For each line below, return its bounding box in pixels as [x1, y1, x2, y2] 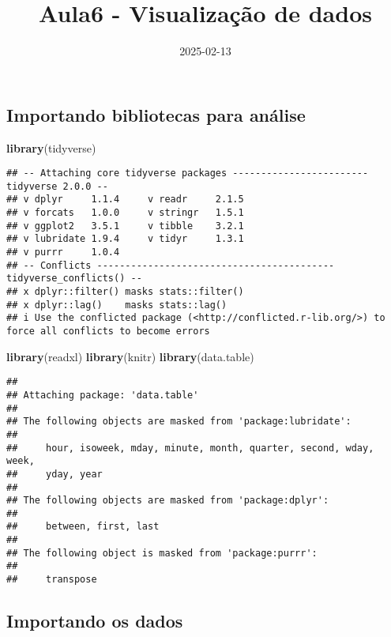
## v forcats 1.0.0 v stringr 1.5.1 [6, 207, 244, 219]
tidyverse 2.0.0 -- [6, 180, 108, 192]
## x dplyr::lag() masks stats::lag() [6, 299, 227, 311]
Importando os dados [6, 609, 183, 633]
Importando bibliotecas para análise [6, 102, 306, 126]
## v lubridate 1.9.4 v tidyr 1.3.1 [6, 233, 244, 245]
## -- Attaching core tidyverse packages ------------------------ [6, 168, 369, 179]
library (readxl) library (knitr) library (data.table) [6, 348, 254, 364]
